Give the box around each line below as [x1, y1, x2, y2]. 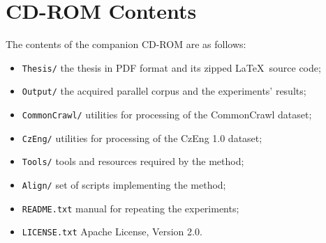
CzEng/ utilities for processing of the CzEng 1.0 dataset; [22, 130, 262, 145]
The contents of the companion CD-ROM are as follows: [6, 37, 246, 52]
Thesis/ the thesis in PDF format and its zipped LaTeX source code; [22, 60, 321, 75]
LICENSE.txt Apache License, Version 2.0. [22, 224, 202, 239]
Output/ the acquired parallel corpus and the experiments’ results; [22, 84, 306, 98]
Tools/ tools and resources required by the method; [22, 154, 244, 168]
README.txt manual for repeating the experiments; [22, 201, 239, 215]
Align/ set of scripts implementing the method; [22, 178, 226, 191]
